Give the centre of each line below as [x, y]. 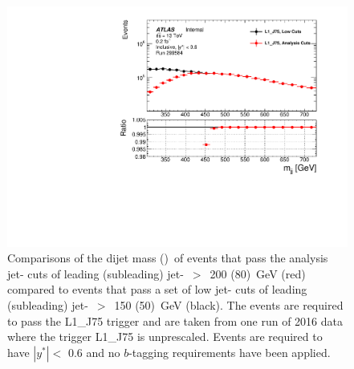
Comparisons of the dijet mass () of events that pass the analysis [168, 258]
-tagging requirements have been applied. [230, 352]
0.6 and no [94, 352]
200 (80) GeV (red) [258, 273]
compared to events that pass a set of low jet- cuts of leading [157, 289]
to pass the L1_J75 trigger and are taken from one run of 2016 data [175, 320]
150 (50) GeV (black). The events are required [229, 305]
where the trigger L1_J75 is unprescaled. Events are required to [165, 337]
